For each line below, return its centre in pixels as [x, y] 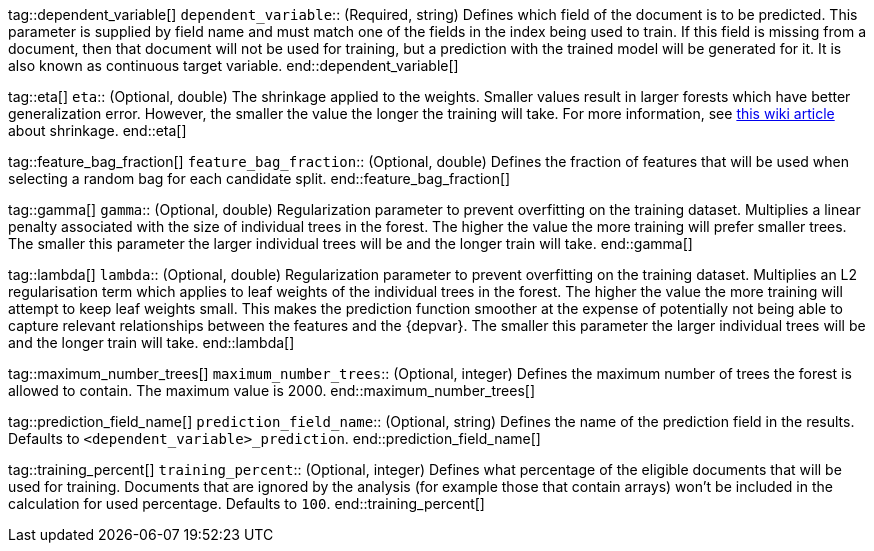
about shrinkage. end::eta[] [97, 130]
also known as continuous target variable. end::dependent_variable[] [233, 65]
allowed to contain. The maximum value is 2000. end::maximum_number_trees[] [271, 390]
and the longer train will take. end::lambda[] [151, 342]
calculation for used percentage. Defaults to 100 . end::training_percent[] [246, 503]
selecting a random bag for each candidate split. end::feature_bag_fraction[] [259, 178]
